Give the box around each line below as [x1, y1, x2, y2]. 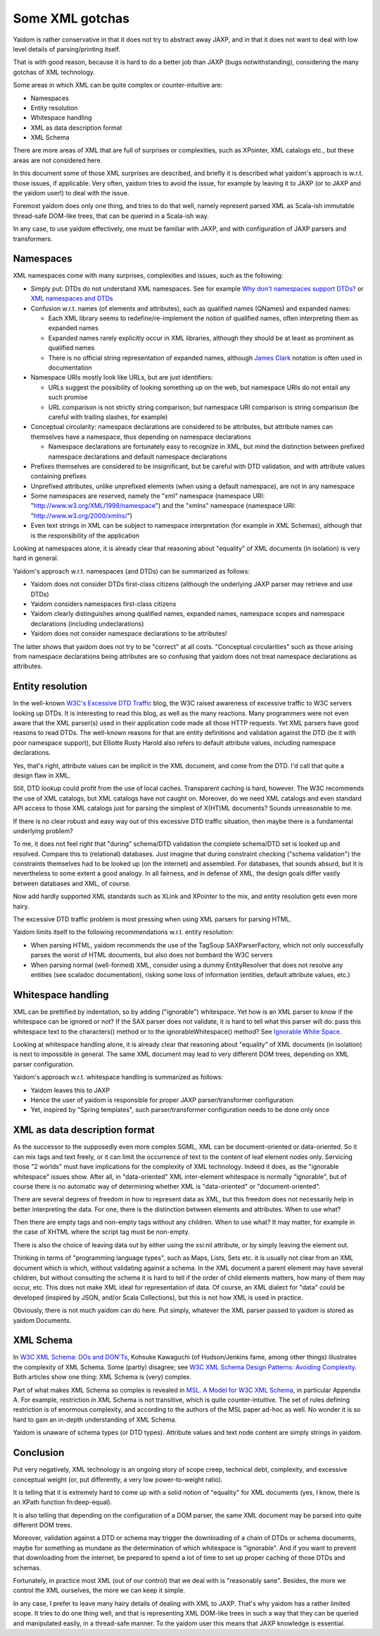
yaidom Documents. [13, 1316, 72, 1324]
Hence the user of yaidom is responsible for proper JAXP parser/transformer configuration [30, 1096, 293, 1104]
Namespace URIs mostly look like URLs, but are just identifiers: [30, 373, 213, 382]
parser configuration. [13, 1060, 75, 1068]
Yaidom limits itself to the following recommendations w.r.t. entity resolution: [13, 928, 234, 936]
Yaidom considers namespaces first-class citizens [30, 600, 177, 608]
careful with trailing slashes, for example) [48, 413, 168, 421]
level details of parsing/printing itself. [13, 44, 121, 53]
